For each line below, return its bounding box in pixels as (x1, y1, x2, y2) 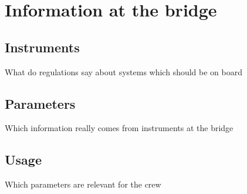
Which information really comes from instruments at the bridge (5, 122, 234, 134)
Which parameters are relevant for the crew (5, 178, 161, 190)
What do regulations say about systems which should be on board (5, 65, 243, 78)
